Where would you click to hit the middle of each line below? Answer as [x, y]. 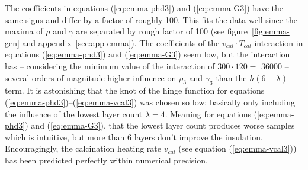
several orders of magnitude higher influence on [91, 77]
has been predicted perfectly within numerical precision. [106, 160]
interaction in [279, 42]
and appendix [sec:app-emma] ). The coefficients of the [121, 42]
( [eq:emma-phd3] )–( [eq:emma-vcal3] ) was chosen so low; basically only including [150, 102]
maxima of [24, 31]
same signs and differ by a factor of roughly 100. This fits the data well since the [151, 19]
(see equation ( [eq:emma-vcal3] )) [238, 148]
